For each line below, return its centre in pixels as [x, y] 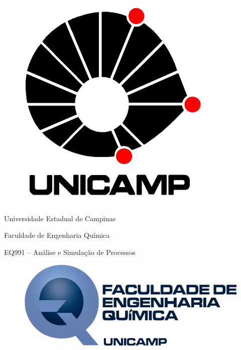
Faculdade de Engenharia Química [57, 235]
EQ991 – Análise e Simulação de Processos [70, 252]
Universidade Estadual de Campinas [60, 218]
